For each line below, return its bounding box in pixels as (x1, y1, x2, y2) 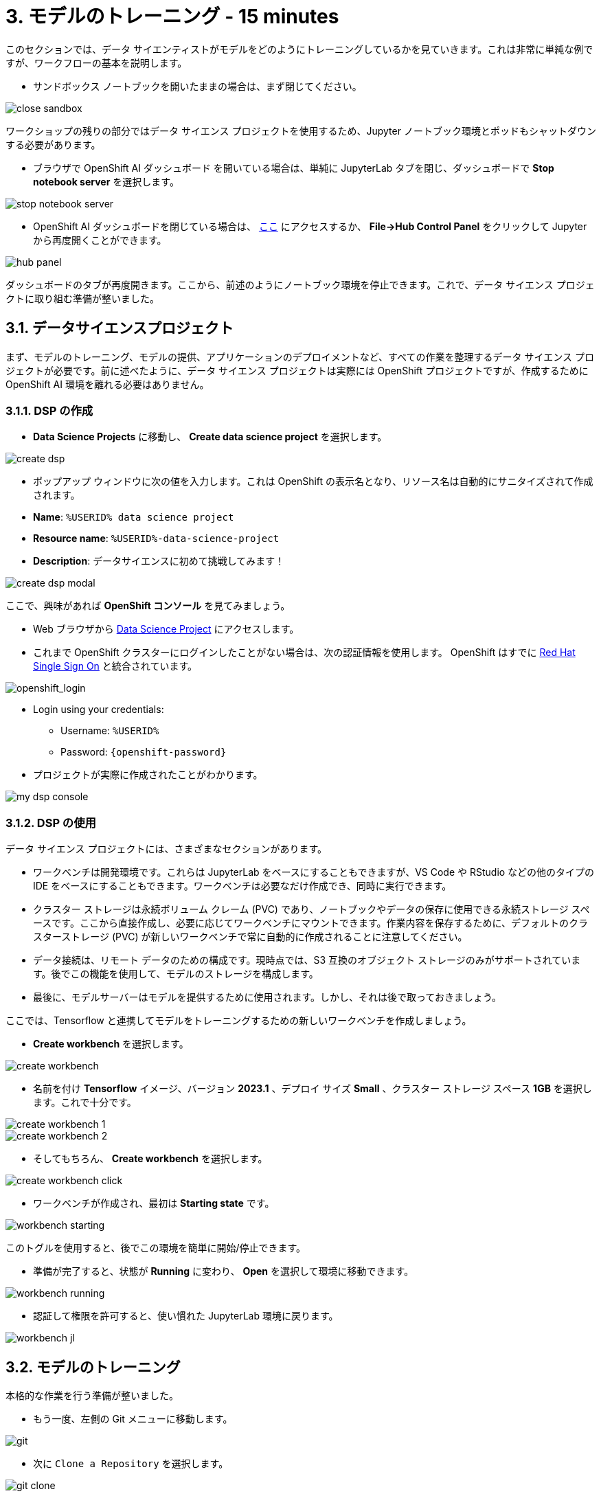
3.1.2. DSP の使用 (5, 815, 96, 830)
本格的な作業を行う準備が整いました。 (5, 1389, 179, 1401)
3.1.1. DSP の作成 (5, 403, 93, 418)
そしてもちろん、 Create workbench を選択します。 (33, 1153, 268, 1165)
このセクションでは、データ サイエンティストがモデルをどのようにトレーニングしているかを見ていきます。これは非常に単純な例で (5, 43, 593, 55)
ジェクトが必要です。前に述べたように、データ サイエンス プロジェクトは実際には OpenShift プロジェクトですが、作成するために (5, 364, 589, 376)
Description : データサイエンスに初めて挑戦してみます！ (33, 555, 285, 567)
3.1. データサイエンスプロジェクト (5, 319, 234, 337)
